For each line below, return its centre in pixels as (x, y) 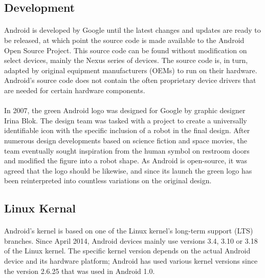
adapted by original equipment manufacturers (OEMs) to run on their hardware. (131, 70)
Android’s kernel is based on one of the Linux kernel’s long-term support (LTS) (129, 231)
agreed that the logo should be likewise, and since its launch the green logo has (128, 170)
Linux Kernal (40, 208)
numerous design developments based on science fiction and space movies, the (126, 140)
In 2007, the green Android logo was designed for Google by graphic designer (125, 110)
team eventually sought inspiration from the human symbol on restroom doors (127, 150)
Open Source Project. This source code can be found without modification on (126, 50)
